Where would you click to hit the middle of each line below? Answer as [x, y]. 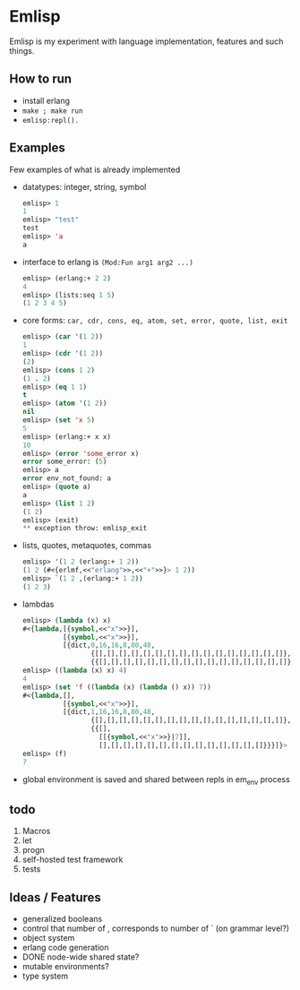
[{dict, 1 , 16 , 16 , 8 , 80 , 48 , [109, 712]
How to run [41, 79]
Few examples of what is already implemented [95, 169]
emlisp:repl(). [51, 120]
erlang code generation [65, 947]
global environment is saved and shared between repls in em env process [156, 780]
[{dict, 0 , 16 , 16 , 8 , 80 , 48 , [109, 646]
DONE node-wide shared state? [81, 957]
